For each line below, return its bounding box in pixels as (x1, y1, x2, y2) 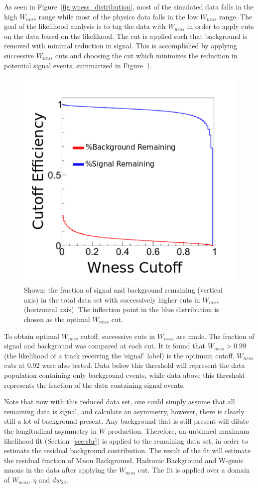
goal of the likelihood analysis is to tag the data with (4, 21, 166, 31)
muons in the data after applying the (4, 465, 117, 475)
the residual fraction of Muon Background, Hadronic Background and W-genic (4, 455, 244, 465)
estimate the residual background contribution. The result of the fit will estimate (4, 445, 251, 456)
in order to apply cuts (187, 21, 254, 31)
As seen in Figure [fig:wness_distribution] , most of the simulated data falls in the (4, 1, 254, 11)
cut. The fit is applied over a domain (138, 465, 250, 475)
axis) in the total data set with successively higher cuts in (24, 294, 200, 305)
